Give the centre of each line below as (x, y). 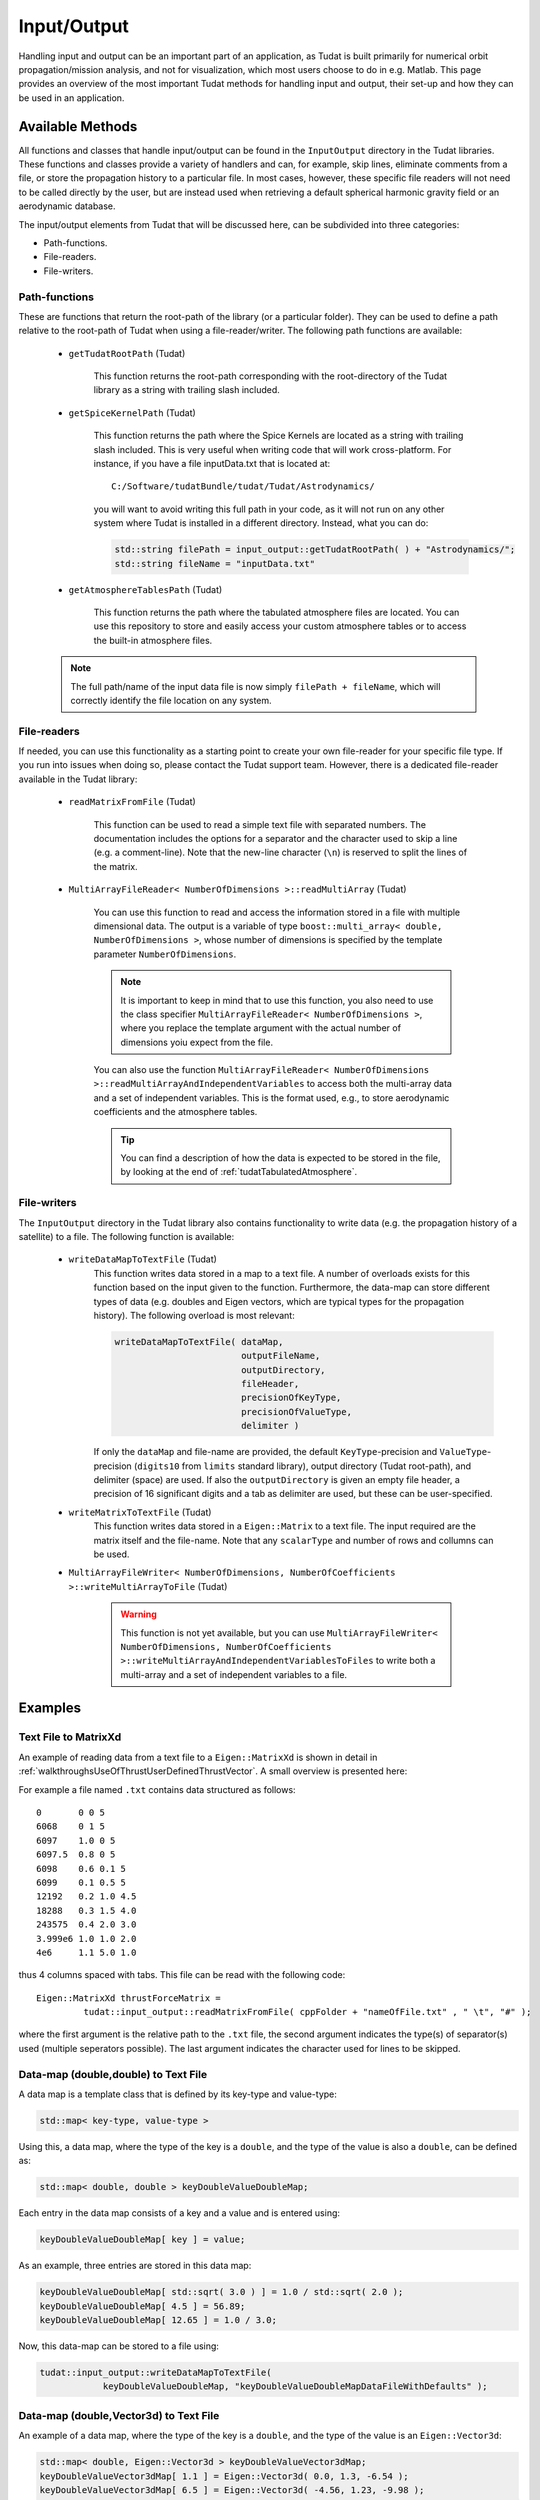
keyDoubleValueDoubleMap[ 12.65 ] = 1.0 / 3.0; (158, 2320)
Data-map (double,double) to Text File (113, 2074)
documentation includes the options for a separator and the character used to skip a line (275, 838)
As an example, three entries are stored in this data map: (135, 2266)
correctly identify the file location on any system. (171, 700)
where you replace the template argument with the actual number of (261, 1028)
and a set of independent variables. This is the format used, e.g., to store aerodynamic (271, 1097)
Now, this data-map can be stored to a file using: (119, 2346)
